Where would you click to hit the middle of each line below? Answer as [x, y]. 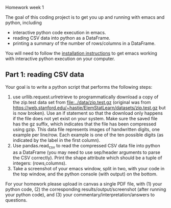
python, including [24, 23]
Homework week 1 [25, 7]
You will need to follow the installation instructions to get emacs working [81, 53]
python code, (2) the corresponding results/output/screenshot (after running [86, 189]
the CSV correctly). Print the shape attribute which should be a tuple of [87, 158]
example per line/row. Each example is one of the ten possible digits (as [88, 135]
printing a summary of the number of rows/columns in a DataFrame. [84, 43]
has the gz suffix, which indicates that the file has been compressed [84, 124]
